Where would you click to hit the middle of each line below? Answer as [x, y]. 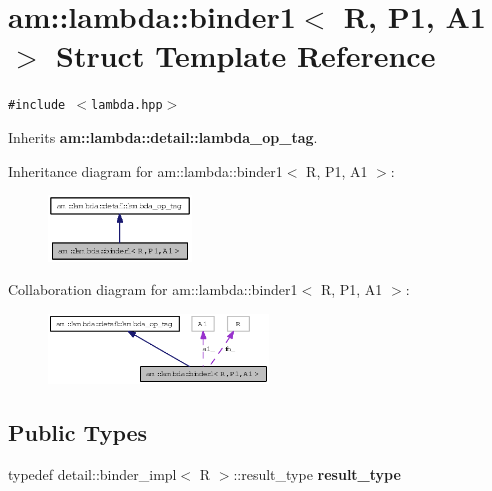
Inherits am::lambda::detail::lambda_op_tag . [163, 136]
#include [37, 105]
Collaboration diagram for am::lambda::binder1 [153, 289]
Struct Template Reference [246, 55]
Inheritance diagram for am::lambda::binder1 [145, 170]
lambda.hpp [127, 105]
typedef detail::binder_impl [92, 474]
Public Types [78, 432]
